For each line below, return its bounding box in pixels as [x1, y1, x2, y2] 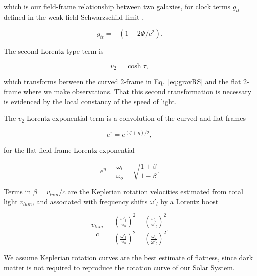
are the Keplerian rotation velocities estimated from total [67, 186, 243, 197]
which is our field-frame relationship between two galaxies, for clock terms [4, 1, 231, 11]
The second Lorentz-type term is [4, 46, 104, 56]
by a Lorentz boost [160, 196, 219, 206]
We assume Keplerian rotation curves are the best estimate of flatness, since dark [4, 252, 253, 263]
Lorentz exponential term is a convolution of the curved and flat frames [26, 113, 246, 123]
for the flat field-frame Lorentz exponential [4, 144, 135, 155]
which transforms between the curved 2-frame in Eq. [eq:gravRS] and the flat [4, 76, 241, 87]
